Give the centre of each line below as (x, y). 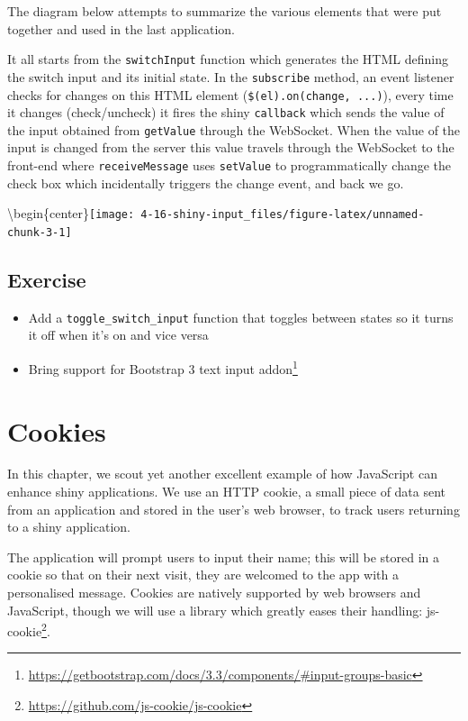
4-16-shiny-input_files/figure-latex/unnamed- (283, 215)
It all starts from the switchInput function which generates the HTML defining (228, 59)
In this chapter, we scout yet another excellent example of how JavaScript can (222, 474)
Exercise (47, 280)
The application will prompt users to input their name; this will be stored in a (223, 557)
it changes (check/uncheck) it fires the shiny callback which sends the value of (226, 112)
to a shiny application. (69, 527)
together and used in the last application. (121, 28)
